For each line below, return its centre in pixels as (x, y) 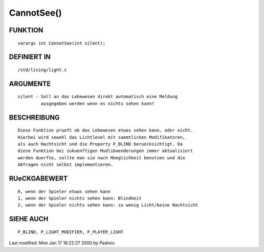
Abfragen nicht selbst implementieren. (66, 165)
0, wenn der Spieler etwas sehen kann (64, 191)
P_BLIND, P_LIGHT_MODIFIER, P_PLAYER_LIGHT (71, 232)
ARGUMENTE (30, 84)
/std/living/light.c (42, 70)
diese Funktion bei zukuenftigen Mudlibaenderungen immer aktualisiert (105, 151)
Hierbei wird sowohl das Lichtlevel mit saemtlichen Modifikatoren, (101, 137)
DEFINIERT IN (30, 57)
